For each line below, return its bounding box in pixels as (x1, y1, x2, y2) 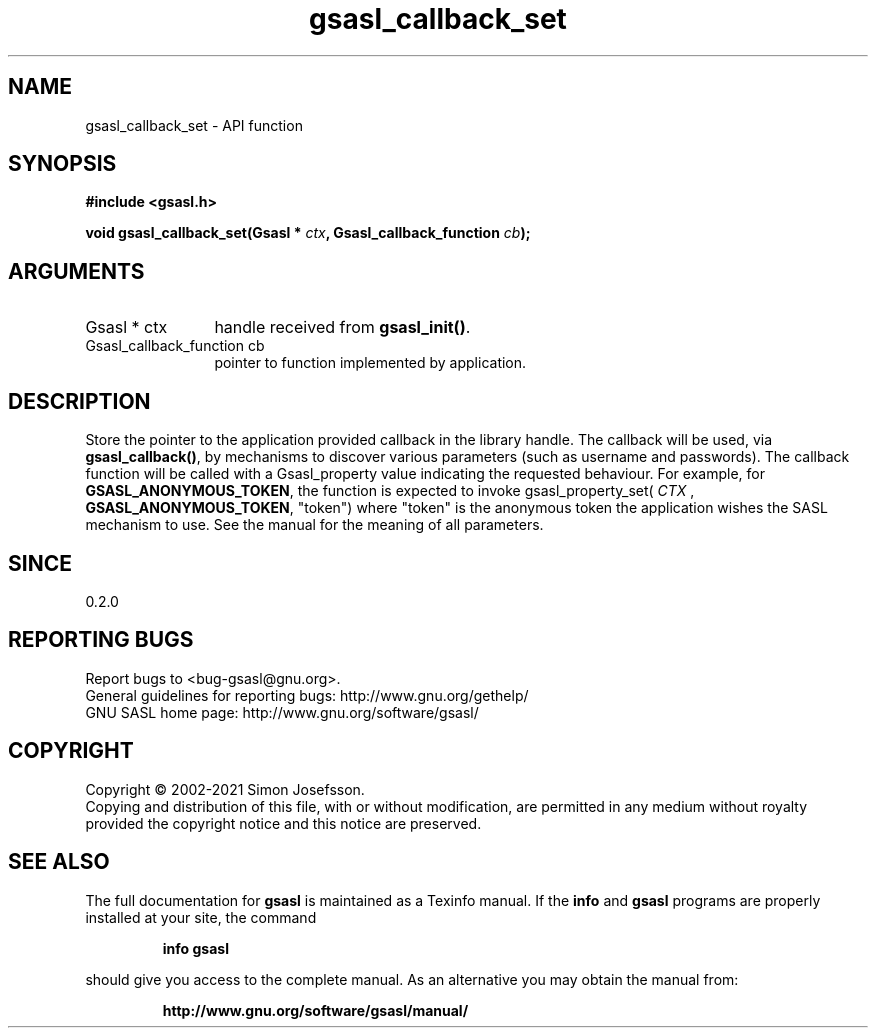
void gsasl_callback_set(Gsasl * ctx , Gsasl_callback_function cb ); (85, 224, 531, 242)
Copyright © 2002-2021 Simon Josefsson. (85, 780, 365, 798)
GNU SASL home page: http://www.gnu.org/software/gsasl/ (85, 703, 479, 721)
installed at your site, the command (85, 908, 317, 926)
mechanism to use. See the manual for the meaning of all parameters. (85, 516, 544, 534)
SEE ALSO (8, 849, 110, 875)
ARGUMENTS (8, 258, 145, 284)
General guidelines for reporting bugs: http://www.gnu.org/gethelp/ (85, 686, 529, 704)
